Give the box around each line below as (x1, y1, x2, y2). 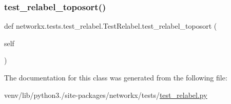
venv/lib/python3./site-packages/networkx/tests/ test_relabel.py (4, 89, 207, 100)
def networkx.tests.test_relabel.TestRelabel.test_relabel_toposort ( (4, 20, 217, 31)
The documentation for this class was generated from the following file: (4, 72, 227, 82)
